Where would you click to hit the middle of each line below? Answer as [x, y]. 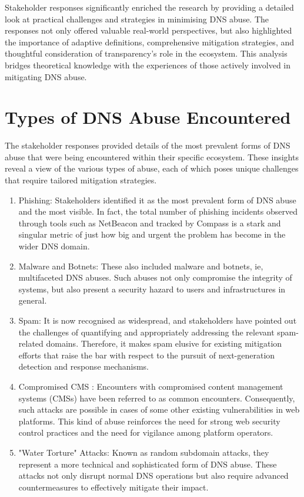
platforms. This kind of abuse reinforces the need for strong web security [149, 421]
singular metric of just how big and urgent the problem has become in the [152, 234]
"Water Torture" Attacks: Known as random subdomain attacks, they [144, 452]
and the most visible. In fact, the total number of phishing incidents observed [158, 211]
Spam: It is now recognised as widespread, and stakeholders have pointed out [158, 320]
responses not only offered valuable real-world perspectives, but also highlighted [148, 30]
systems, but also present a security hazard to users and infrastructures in [152, 289]
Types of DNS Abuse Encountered [148, 117]
